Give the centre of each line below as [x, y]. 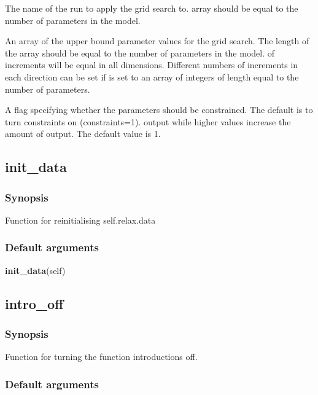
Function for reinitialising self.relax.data [80, 220]
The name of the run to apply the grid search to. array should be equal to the [152, 8]
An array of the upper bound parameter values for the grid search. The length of [157, 41]
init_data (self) [35, 270]
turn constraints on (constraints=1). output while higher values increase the [148, 121]
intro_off [34, 303]
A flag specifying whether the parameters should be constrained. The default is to [159, 110]
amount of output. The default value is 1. [83, 134]
